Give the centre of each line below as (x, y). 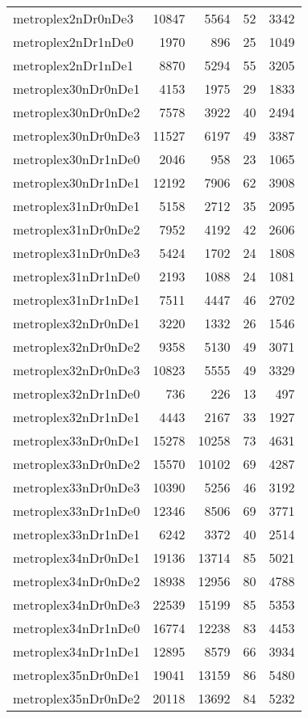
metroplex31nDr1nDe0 (77, 276)
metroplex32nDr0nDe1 (77, 323)
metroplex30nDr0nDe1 (77, 89)
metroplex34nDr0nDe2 (77, 581)
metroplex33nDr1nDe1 (77, 534)
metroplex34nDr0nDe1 (77, 558)
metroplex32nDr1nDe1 (77, 417)
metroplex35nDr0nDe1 (77, 675)
